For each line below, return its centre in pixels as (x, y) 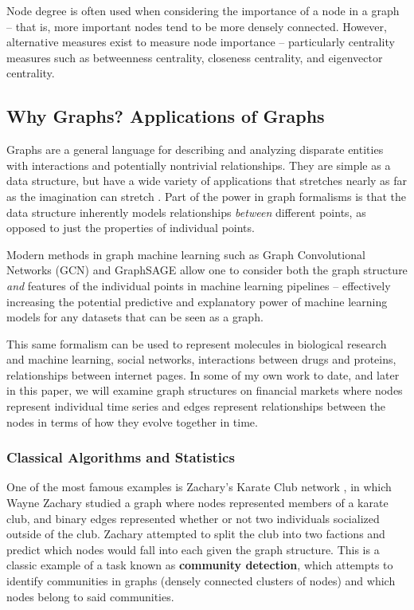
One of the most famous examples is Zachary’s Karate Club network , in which (199, 487)
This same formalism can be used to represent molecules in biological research (197, 343)
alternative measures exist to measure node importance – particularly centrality (201, 42)
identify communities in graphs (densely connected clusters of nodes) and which (201, 581)
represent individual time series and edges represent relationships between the (196, 406)
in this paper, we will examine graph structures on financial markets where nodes (205, 390)
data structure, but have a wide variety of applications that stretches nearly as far (207, 181)
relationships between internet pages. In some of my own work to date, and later (203, 374)
